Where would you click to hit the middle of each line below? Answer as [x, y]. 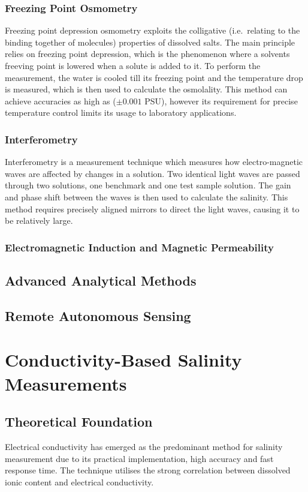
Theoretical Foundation [79, 421]
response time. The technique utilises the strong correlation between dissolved [148, 470]
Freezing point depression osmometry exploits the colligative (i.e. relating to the [153, 30]
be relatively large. [39, 220]
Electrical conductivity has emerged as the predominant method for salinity [144, 446]
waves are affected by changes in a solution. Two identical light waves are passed [153, 173]
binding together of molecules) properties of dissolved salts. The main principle [150, 42]
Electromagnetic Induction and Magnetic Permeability [139, 247]
